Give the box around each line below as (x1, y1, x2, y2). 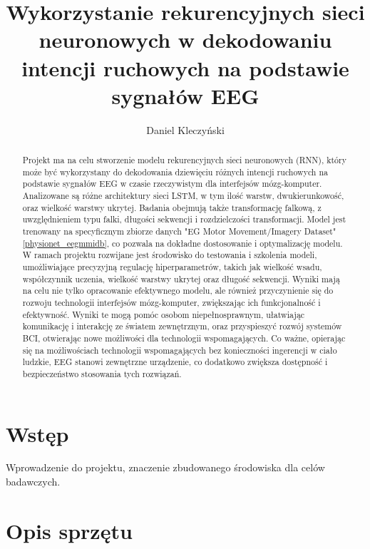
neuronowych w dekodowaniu (38, 25, 332, 54)
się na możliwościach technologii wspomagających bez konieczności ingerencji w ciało (22, 344, 337, 356)
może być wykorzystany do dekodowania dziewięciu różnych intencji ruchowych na (22, 165, 329, 178)
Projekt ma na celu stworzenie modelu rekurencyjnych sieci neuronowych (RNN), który (22, 154, 346, 166)
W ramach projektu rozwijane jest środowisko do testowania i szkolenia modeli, (22, 249, 317, 261)
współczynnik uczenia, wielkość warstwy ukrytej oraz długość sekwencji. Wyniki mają (22, 272, 340, 284)
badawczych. (6, 474, 61, 489)
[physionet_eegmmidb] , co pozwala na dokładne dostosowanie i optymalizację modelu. (22, 237, 343, 249)
